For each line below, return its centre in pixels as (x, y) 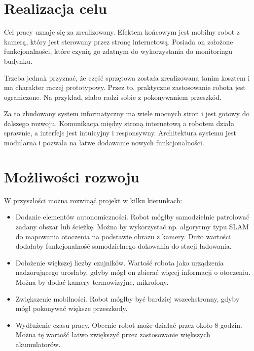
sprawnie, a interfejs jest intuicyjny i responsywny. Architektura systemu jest (120, 133)
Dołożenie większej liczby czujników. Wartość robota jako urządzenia (120, 262)
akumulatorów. (38, 344)
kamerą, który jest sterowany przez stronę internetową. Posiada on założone (119, 41)
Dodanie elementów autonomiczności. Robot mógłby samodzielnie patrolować (132, 217)
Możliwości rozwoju (72, 176)
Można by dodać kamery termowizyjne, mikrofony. (92, 282)
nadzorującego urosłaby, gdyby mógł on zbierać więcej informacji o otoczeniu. (133, 272)
